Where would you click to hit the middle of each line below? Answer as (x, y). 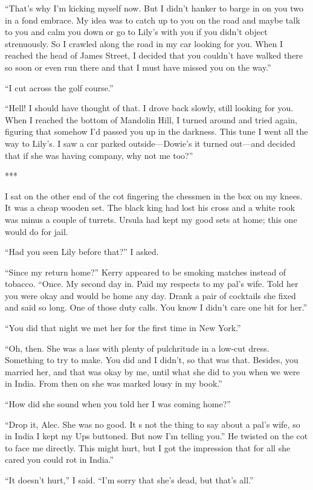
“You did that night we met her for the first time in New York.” (123, 328)
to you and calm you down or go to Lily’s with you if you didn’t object (136, 32)
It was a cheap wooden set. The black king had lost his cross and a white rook (150, 208)
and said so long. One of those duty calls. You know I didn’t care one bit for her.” (156, 307)
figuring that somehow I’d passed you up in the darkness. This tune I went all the (156, 131)
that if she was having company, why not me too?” (99, 155)
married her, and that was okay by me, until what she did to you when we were (153, 371)
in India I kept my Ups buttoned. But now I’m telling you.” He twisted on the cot (156, 436)
